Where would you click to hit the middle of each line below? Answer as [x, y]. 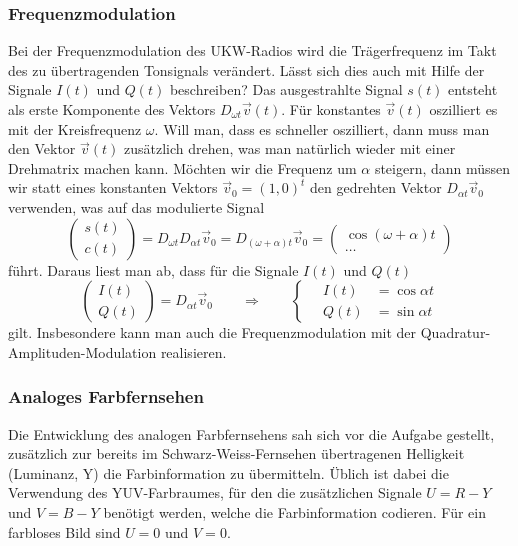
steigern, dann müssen [442, 167]
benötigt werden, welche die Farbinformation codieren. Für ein [295, 511]
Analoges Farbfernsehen [106, 396]
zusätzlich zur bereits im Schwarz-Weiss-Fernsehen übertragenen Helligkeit [236, 453]
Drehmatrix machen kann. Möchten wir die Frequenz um [182, 167]
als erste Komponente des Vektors [112, 109]
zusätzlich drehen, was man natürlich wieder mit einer [289, 148]
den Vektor [42, 148]
